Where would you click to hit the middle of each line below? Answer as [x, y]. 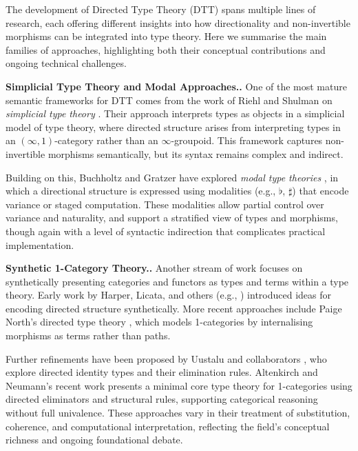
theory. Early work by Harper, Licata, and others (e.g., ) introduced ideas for [169, 295]
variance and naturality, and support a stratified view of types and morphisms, [172, 218]
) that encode [320, 191]
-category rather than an [106, 140]
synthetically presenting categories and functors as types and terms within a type [177, 281]
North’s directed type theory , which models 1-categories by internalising [159, 322]
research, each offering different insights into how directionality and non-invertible [178, 22]
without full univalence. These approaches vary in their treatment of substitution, [178, 413]
